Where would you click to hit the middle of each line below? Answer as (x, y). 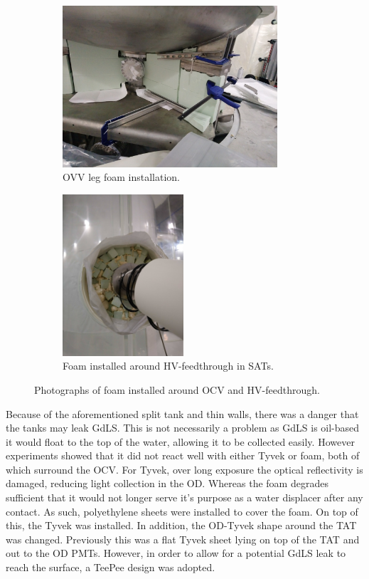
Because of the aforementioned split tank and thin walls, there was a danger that (182, 413)
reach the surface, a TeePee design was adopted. (111, 567)
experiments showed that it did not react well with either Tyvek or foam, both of (183, 455)
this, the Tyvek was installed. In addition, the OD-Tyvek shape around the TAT (181, 525)
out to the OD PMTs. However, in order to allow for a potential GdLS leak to (176, 553)
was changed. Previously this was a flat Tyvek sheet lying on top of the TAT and (183, 539)
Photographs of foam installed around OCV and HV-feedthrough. (177, 389)
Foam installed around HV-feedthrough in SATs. (168, 366)
